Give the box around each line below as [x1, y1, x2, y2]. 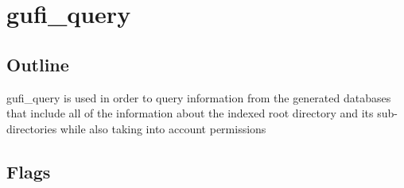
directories [6, 120, 57, 136]
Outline [6, 52, 69, 76]
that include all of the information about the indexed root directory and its [6, 105, 374, 121]
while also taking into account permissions [60, 120, 266, 136]
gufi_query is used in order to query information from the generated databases [6, 89, 391, 106]
